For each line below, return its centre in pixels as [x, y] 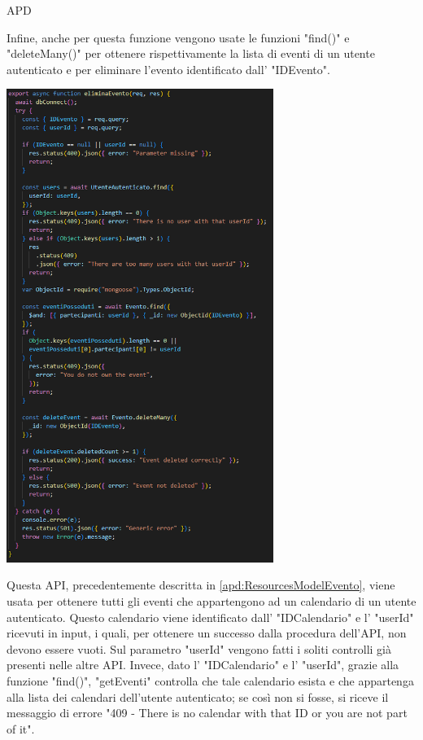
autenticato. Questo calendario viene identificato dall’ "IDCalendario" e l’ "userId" [210, 617]
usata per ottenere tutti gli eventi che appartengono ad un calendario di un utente [211, 600]
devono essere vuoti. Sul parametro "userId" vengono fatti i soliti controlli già [199, 648]
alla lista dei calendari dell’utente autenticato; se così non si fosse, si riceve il [198, 696]
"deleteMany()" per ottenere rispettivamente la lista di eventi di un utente [191, 53]
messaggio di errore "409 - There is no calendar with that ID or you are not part [207, 713]
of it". [21, 728]
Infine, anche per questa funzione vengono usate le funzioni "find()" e [178, 37]
